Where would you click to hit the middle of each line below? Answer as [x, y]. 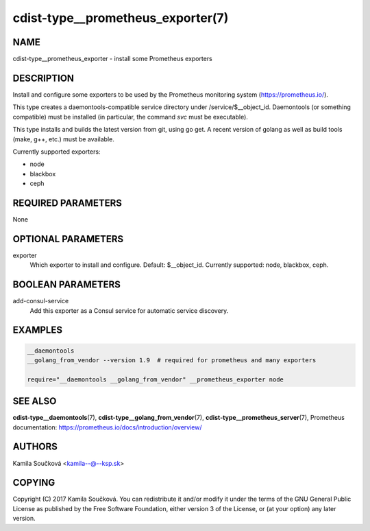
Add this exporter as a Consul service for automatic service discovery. [129, 310]
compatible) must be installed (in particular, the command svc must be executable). [130, 117]
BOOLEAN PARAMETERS [67, 285]
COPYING [34, 483]
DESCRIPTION [44, 78]
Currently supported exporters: [57, 152]
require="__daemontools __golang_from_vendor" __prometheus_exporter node [156, 379]
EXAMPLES [38, 330]
